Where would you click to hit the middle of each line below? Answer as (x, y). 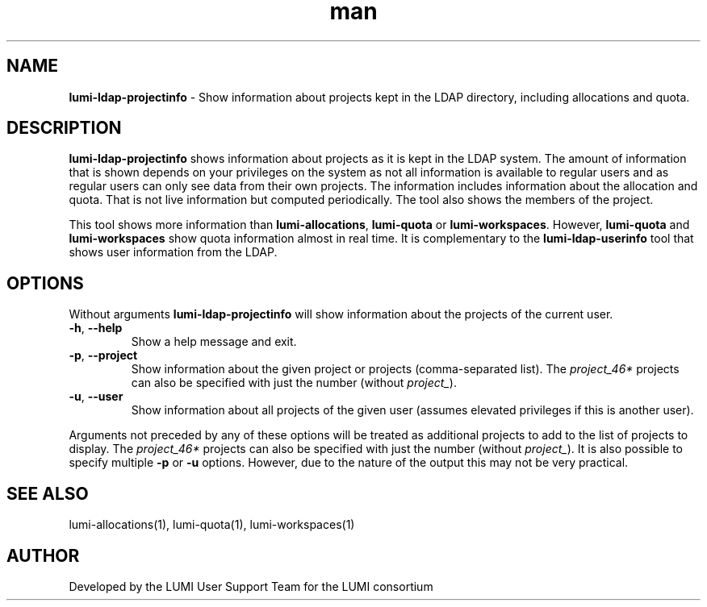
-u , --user (96, 397)
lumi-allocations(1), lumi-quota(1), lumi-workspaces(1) (212, 525)
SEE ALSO (48, 493)
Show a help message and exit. (214, 342)
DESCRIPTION (64, 128)
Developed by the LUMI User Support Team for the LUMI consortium (251, 586)
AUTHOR (43, 555)
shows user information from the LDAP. (173, 252)
